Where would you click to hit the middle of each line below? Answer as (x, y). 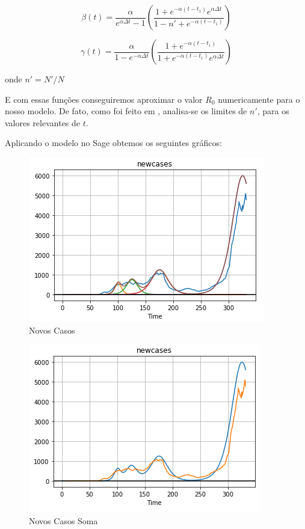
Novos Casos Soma (63, 520)
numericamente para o (259, 99)
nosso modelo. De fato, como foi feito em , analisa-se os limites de (126, 111)
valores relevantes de (43, 122)
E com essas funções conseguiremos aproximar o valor (104, 99)
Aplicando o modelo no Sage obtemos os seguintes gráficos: (113, 143)
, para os (273, 111)
